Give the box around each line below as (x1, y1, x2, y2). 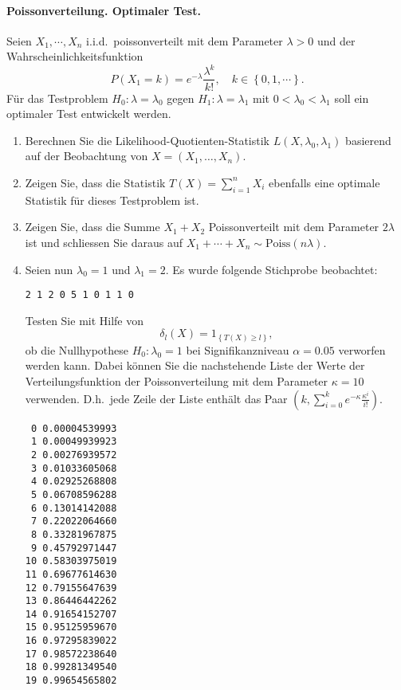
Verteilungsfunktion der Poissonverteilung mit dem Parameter (25, 373, 328, 390)
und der (316, 32, 356, 49)
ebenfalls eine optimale (269, 174, 380, 190)
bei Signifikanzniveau (186, 341, 289, 358)
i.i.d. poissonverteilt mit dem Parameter (86, 32, 283, 49)
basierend (345, 131, 391, 148)
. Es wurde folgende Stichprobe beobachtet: (165, 261, 378, 277)
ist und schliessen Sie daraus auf (25, 233, 183, 250)
